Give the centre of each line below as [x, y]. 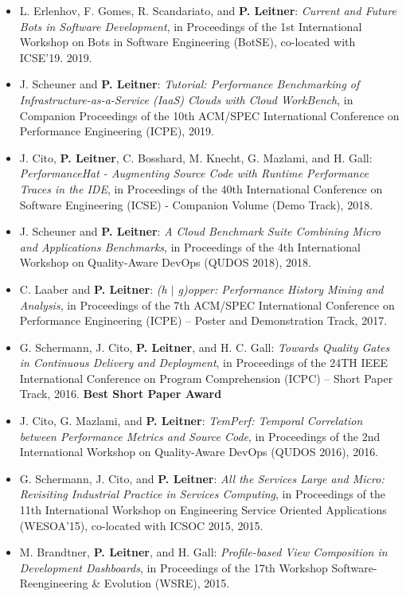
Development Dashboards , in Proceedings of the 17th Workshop [174, 567]
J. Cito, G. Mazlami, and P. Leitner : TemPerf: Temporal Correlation [191, 421]
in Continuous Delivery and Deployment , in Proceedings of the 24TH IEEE [204, 363]
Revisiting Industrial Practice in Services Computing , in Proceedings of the [203, 494]
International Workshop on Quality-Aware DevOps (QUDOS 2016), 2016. [199, 452]
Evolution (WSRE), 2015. [167, 583]
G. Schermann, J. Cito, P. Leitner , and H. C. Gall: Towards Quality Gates [205, 347]
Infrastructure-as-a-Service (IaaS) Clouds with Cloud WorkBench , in [186, 99]
